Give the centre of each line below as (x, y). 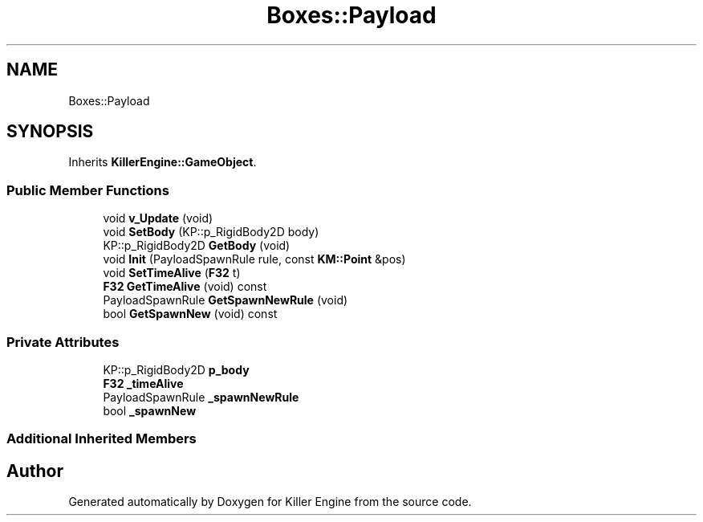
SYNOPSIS (50, 132)
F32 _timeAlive (143, 383)
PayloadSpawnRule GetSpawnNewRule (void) (226, 300)
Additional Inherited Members (102, 439)
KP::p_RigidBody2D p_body (176, 369)
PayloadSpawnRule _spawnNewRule (201, 397)
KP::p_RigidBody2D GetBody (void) (197, 246)
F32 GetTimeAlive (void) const (185, 287)
